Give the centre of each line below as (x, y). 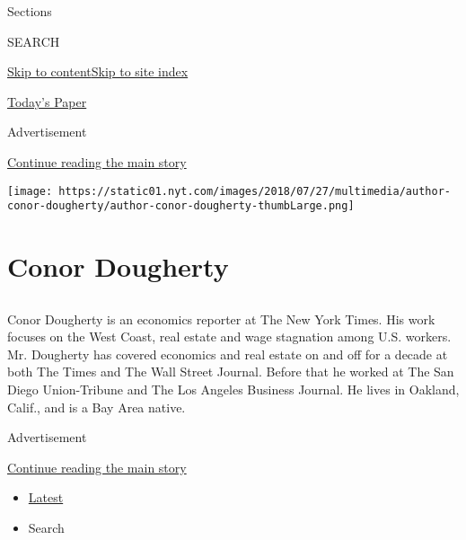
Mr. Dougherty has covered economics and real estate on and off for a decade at (228, 354)
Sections (30, 11)
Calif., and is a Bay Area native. (97, 407)
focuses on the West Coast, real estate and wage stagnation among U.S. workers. (229, 336)
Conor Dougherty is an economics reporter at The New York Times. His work (221, 319)
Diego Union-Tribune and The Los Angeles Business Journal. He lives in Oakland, (233, 390)
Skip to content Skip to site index (98, 71)
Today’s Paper (47, 101)
